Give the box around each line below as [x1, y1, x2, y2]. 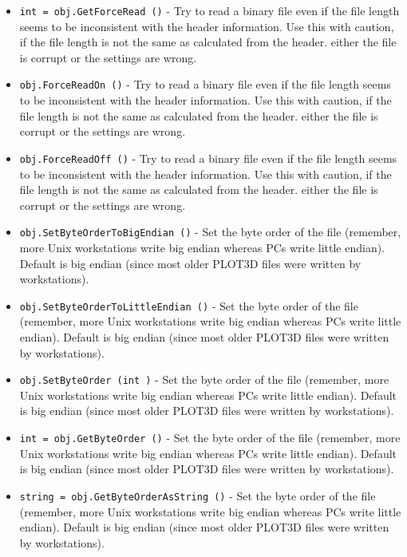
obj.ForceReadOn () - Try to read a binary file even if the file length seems [19, 76, 391, 93]
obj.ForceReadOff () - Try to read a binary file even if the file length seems [19, 149, 397, 166]
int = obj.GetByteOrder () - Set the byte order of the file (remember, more [19, 429, 401, 446]
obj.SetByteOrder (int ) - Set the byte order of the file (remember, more [19, 371, 389, 388]
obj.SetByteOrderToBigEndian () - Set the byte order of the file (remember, [19, 223, 401, 240]
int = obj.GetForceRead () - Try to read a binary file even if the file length [19, 2, 400, 18]
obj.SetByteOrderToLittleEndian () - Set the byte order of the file [19, 297, 358, 314]
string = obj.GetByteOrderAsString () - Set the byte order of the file [19, 487, 376, 504]
